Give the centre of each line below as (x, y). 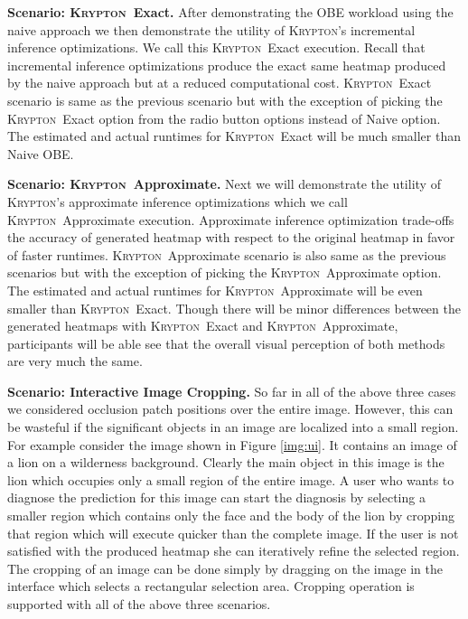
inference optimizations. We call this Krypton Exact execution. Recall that (216, 47)
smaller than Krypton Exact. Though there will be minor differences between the (234, 308)
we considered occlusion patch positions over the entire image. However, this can (230, 409)
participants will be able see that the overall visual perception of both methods (226, 343)
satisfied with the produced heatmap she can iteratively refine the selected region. (234, 551)
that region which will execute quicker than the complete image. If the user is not (233, 533)
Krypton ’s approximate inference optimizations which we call (178, 201)
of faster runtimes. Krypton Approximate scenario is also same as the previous (227, 254)
